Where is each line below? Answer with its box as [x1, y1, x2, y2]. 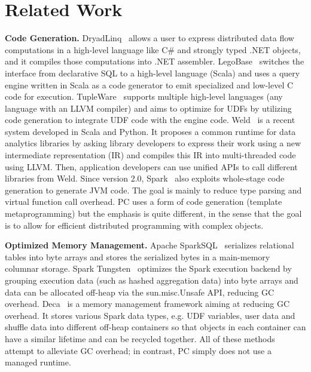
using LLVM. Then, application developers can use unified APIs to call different [5, 160, 298, 173]
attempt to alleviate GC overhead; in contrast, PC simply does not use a [5, 344, 272, 356]
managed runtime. [5, 356, 71, 368]
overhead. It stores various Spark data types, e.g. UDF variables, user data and [5, 309, 295, 321]
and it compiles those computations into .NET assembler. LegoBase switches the [5, 55, 304, 67]
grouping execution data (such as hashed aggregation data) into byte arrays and [5, 274, 298, 286]
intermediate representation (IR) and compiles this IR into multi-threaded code [5, 149, 296, 161]
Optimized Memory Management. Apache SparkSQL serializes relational [5, 239, 294, 251]
